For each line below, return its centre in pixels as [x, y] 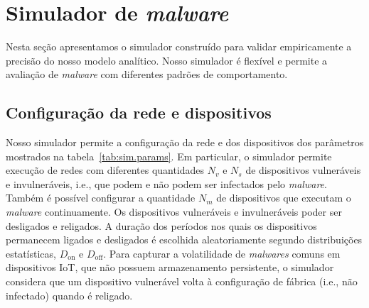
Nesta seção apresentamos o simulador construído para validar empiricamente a [179, 46]
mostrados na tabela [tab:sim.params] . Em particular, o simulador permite [169, 156]
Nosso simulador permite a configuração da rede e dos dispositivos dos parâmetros [185, 142]
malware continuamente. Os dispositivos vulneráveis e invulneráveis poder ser [174, 212]
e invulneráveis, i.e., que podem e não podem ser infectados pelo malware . [166, 183]
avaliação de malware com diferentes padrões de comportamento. [147, 74]
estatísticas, [31, 253]
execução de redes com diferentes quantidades [105, 170]
